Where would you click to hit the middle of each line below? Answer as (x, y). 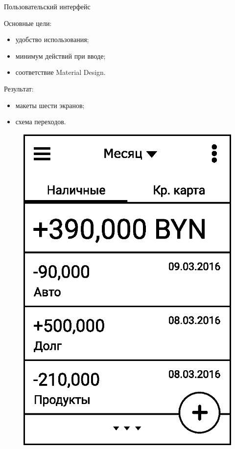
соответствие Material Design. (60, 72)
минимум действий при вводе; (60, 56)
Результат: (19, 88)
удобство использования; (52, 39)
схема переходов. (41, 122)
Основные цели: (28, 23)
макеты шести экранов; (50, 105)
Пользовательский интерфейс (47, 6)
